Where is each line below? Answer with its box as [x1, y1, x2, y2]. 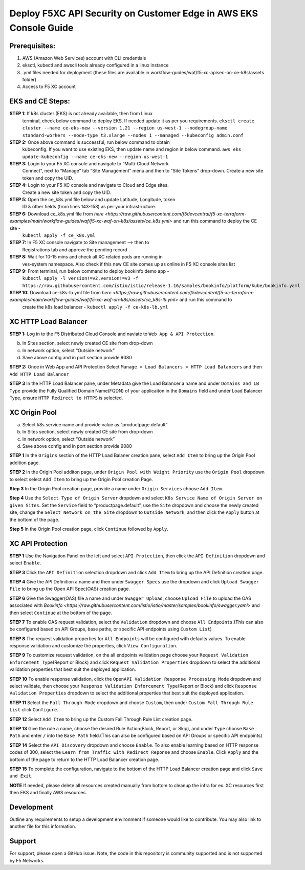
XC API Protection [9, 539, 68, 548]
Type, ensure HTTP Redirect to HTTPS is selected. [9, 395, 123, 401]
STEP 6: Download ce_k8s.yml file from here [9, 210, 104, 217]
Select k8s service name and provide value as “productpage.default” [22, 421, 168, 427]
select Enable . [9, 560, 41, 566]
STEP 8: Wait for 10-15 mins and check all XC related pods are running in [9, 254, 163, 260]
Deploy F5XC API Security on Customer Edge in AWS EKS [9, 8, 258, 19]
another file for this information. [9, 823, 76, 830]
